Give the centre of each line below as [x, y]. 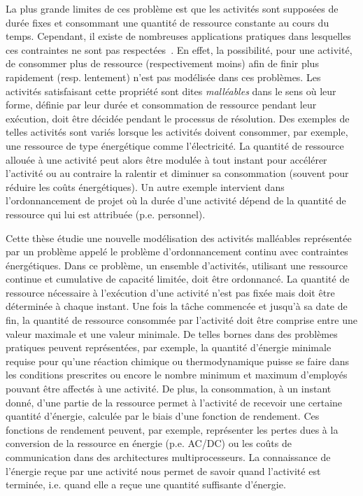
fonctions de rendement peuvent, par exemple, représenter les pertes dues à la [172, 429]
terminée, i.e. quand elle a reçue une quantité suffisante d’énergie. [146, 484]
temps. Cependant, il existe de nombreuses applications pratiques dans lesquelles [178, 36]
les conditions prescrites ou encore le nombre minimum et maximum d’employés [177, 375]
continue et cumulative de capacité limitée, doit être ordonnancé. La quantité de [178, 279]
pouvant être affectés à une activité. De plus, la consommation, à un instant [169, 389]
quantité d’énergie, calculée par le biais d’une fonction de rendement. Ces [163, 416]
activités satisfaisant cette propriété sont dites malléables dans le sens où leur [171, 91]
